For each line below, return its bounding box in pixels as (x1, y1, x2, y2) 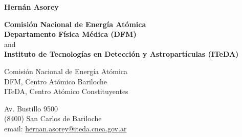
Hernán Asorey (4, 2, 59, 12)
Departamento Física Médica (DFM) (4, 29, 137, 39)
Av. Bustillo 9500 (4, 103, 58, 113)
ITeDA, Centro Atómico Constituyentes (4, 86, 128, 97)
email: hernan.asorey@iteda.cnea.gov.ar (4, 123, 127, 133)
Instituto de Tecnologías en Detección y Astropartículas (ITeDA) (4, 49, 239, 59)
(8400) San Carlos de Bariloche (4, 113, 102, 124)
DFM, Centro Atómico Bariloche (4, 76, 107, 86)
